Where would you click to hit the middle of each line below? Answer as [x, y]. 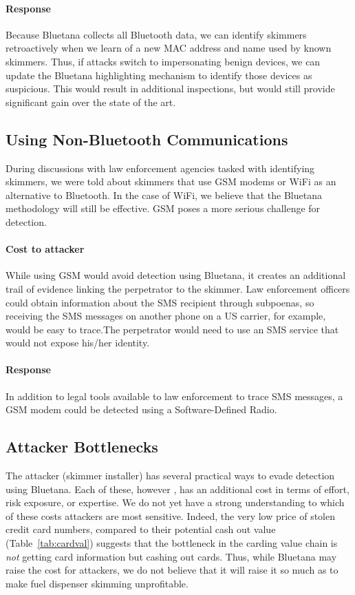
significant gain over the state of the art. [91, 102]
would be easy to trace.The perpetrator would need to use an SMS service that [172, 329]
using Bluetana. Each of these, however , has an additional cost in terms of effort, [177, 489]
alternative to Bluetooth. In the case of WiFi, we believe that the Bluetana [164, 195]
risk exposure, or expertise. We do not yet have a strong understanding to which [175, 502]
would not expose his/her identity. [78, 343]
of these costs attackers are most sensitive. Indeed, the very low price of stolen [171, 515]
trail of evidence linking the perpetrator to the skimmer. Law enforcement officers [178, 288]
